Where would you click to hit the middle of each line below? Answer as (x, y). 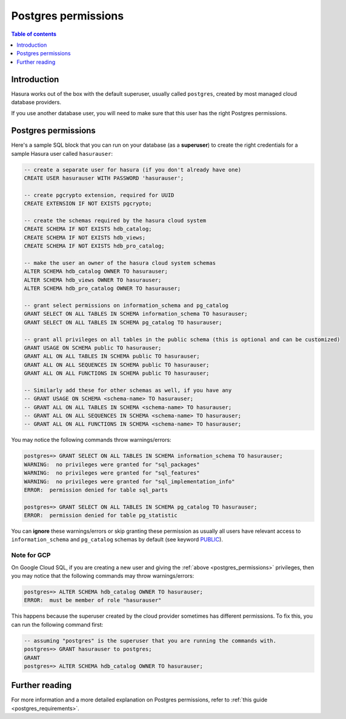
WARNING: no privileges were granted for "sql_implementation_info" (129, 481)
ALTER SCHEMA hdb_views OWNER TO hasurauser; (93, 280)
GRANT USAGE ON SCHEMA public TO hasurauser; (93, 348)
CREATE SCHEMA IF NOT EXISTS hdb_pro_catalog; (94, 246)
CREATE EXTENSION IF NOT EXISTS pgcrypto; (88, 204)
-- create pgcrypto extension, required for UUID (99, 195)
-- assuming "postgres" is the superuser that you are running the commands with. (150, 640)
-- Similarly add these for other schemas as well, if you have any (128, 390)
